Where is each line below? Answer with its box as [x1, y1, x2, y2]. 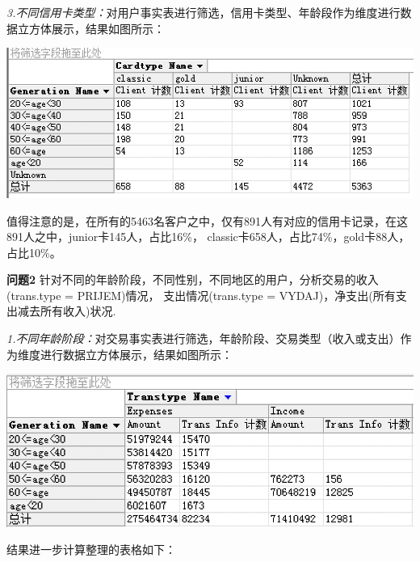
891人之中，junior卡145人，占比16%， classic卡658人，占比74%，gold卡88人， [6, 228, 410, 245]
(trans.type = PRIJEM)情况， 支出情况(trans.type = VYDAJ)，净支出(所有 [6, 286, 396, 303]
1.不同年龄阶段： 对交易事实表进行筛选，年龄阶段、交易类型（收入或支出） [6, 330, 401, 347]
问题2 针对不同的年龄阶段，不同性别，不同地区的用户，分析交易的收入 [6, 271, 379, 288]
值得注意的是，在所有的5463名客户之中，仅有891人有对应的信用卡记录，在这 [6, 212, 408, 229]
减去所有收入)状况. [17, 302, 116, 319]
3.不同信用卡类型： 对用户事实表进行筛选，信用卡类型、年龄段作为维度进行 [6, 4, 401, 20]
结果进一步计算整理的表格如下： [6, 541, 176, 558]
